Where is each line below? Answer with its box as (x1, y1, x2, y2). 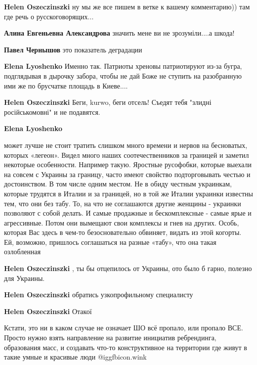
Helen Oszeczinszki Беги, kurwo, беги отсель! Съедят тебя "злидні (4, 97, 212, 107)
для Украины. (4, 273, 45, 283)
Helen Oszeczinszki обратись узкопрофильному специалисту (4, 289, 193, 300)
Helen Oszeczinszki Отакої (4, 306, 92, 316)
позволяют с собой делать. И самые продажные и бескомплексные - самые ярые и (4, 208, 252, 218)
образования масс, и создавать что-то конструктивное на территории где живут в (4, 342, 247, 352)
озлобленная (4, 246, 41, 257)
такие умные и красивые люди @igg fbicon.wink (4, 352, 147, 362)
